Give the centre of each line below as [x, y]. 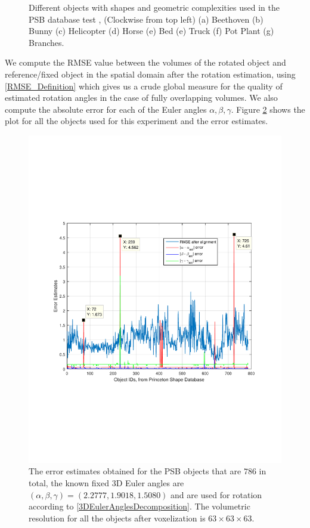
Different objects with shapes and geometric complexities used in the [154, 7]
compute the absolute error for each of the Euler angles [106, 109]
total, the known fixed [69, 483]
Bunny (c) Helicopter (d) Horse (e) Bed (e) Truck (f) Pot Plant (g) [151, 31]
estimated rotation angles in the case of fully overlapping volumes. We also [141, 98]
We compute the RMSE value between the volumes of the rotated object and [145, 62]
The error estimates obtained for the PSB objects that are [135, 471]
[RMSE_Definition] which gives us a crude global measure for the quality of [144, 86]
